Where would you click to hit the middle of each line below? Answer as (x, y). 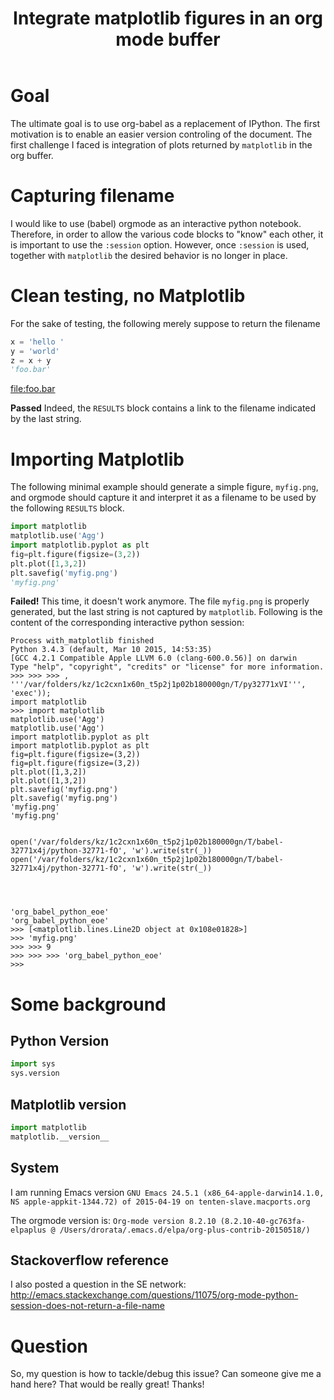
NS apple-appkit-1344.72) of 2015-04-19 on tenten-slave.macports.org (160, 1202)
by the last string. (46, 419)
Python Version (60, 1040)
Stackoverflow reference (89, 1260)
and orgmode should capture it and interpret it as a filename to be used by (163, 498)
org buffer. (32, 155)
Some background (88, 1004)
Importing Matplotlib (97, 459)
